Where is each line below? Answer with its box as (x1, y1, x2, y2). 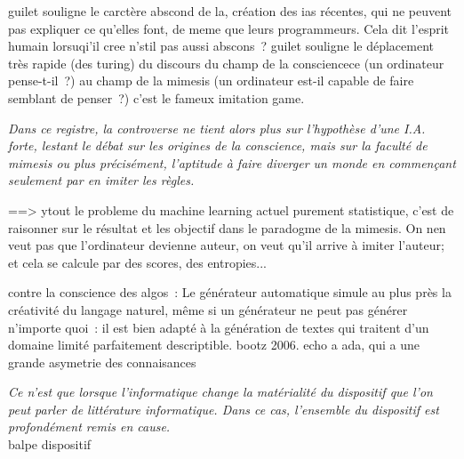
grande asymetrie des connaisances (8, 352, 196, 371)
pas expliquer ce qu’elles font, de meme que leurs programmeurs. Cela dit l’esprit (8, 19, 450, 37)
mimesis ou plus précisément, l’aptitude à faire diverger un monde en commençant (8, 153, 456, 172)
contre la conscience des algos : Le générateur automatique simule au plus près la (8, 283, 452, 302)
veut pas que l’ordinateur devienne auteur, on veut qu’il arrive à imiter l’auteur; (8, 236, 444, 254)
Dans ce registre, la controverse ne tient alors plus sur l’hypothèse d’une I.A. (8, 118, 426, 137)
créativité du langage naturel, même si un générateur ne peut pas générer (8, 300, 408, 318)
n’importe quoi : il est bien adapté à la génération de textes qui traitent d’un (8, 318, 429, 336)
